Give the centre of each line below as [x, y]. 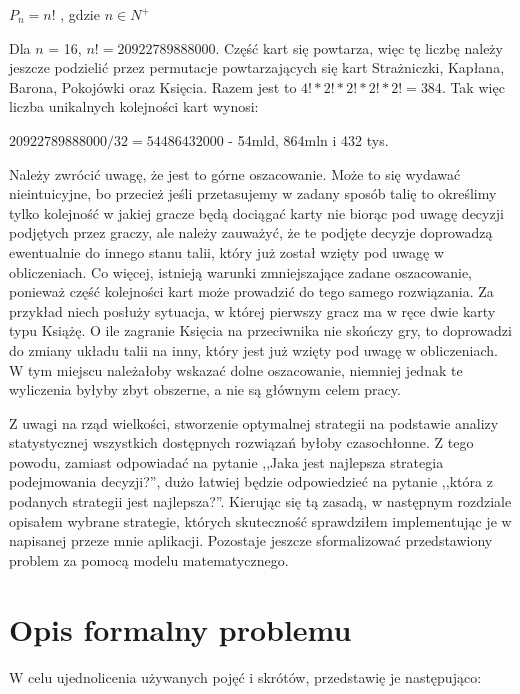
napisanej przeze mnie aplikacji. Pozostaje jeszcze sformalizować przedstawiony [251, 540]
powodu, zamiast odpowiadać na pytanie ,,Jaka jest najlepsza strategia [226, 461]
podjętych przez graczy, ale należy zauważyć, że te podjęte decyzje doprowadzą [251, 232]
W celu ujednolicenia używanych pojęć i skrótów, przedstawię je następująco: [245, 676]
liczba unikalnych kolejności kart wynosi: [134, 106]
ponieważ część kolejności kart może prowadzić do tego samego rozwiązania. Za [251, 291]
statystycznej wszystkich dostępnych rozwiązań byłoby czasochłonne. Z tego [241, 442]
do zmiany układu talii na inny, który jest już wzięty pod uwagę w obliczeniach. [254, 349]
